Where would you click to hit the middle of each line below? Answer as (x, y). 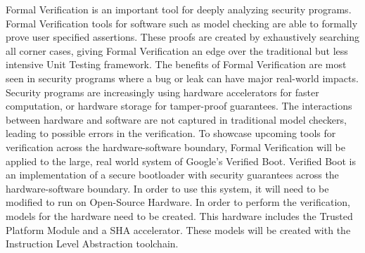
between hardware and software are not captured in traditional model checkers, (176, 119)
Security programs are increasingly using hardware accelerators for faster (162, 92)
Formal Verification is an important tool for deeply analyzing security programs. (179, 9)
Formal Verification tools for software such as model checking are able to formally (182, 23)
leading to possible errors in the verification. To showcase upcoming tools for (171, 133)
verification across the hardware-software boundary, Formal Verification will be (175, 147)
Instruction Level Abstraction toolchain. (92, 244)
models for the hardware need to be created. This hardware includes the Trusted (179, 215)
